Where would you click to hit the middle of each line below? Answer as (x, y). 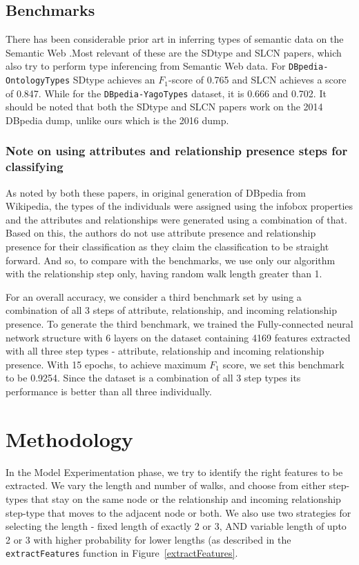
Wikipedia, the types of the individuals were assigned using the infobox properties (179, 206)
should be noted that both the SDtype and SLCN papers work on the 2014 (164, 107)
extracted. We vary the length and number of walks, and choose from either (166, 485)
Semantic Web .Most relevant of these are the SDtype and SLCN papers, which (174, 52)
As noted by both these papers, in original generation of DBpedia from (156, 192)
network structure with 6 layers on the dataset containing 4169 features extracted (178, 337)
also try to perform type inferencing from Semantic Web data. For (146, 66)
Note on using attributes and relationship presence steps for (177, 151)
